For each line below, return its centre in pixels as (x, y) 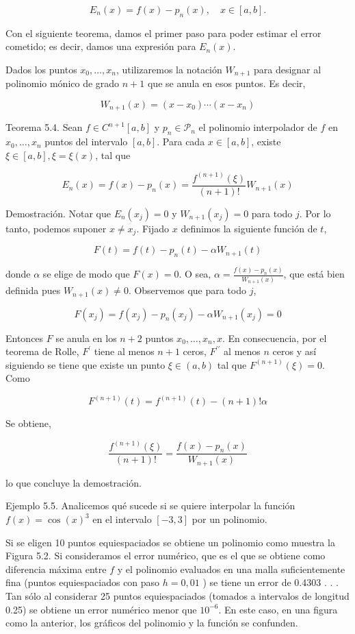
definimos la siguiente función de (249, 228)
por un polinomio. (229, 519)
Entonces (25, 338)
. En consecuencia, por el (274, 338)
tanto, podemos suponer (56, 228)
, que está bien (314, 274)
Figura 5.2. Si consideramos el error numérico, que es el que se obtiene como (166, 556)
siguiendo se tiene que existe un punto (86, 364)
